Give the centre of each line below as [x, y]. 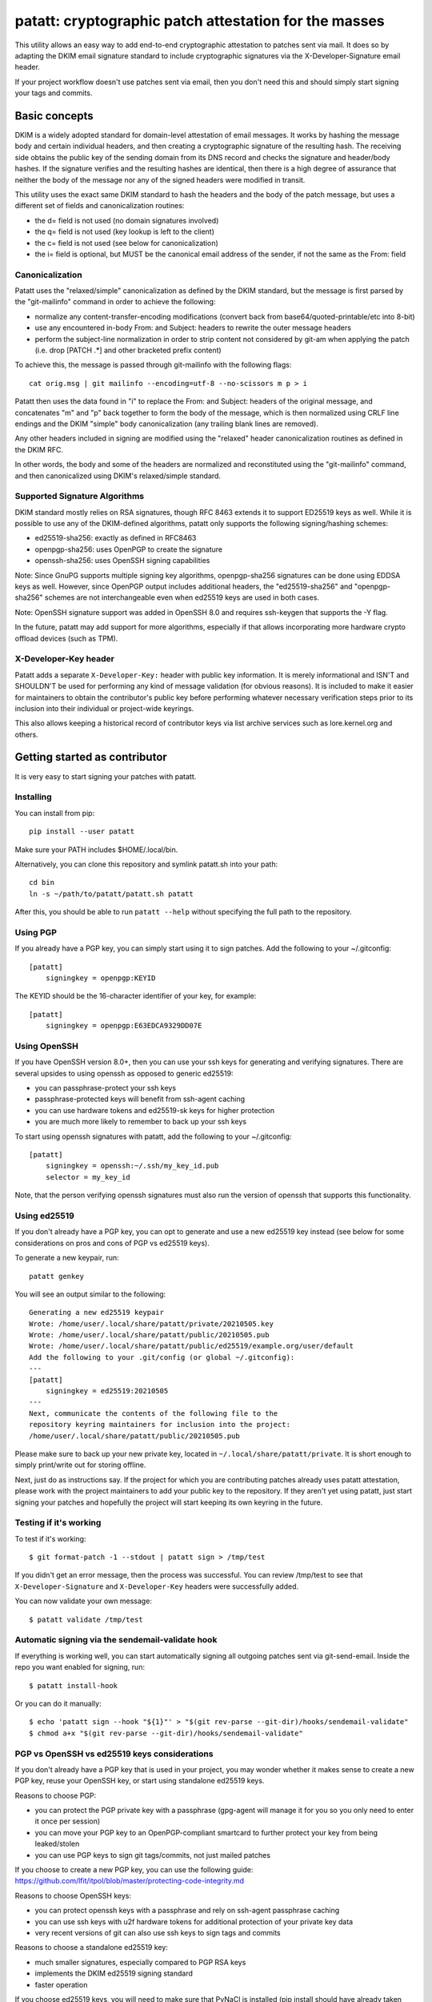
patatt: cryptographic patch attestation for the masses [200, 21]
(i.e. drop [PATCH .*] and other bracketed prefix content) [128, 350]
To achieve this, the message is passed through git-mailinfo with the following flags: [153, 365]
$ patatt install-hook [74, 1685]
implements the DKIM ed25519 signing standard [114, 1973]
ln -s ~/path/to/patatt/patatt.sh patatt [111, 894]
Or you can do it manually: [58, 1703]
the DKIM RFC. [39, 449]
